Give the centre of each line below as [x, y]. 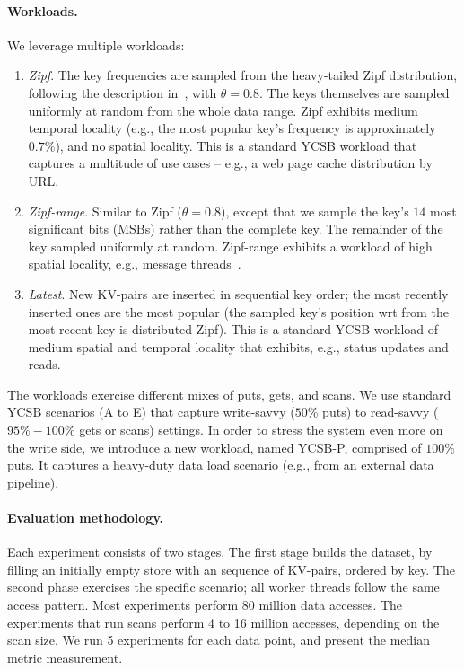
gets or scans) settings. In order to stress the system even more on [261, 430]
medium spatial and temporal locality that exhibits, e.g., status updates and [238, 346]
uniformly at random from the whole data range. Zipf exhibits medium [223, 110]
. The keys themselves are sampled [354, 92]
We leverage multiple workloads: [96, 44]
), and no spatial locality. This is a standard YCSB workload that [236, 145]
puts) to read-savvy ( [381, 412]
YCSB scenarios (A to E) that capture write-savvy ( [151, 412]
